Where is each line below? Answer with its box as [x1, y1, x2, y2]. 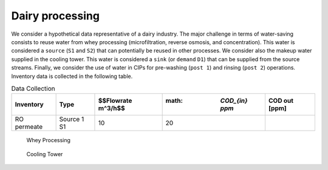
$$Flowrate [98, 97, 132, 105]
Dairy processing [11, 9, 100, 22]
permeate [15, 123, 43, 131]
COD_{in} [220, 97, 248, 105]
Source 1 [59, 115, 84, 123]
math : [165, 97, 183, 105]
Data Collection [11, 85, 55, 93]
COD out [268, 97, 294, 105]
